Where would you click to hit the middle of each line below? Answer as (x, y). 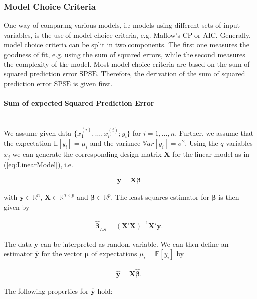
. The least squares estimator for (160, 197)
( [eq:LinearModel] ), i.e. (39, 164)
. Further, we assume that (214, 133)
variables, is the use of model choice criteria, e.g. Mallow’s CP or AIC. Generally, (127, 34)
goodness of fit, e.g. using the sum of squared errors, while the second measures (125, 54)
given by (17, 207)
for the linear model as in (211, 154)
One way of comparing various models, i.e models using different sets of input (122, 25)
